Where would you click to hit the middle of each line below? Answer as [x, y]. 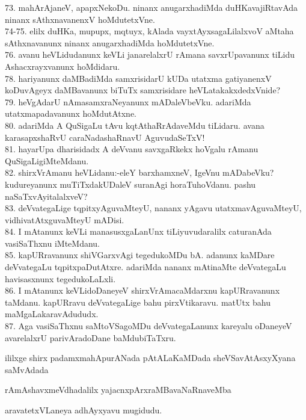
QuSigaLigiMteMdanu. [47, 160]
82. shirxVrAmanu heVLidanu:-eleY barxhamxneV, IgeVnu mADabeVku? [139, 172]
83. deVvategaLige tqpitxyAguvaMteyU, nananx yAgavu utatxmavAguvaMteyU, [153, 208]
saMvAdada [27, 369]
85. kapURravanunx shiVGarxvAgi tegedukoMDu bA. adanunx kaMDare [140, 255]
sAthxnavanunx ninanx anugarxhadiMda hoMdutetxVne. [110, 42]
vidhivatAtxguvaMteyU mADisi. [65, 219]
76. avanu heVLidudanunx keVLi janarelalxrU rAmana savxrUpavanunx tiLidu [150, 54]
